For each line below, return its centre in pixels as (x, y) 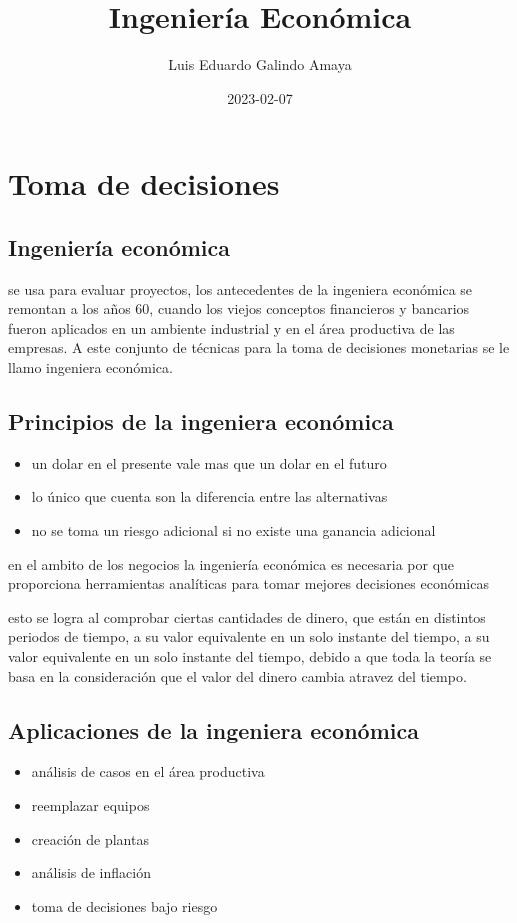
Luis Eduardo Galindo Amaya (260, 64)
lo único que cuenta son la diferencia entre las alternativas (209, 496)
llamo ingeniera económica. (90, 367)
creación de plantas (90, 838)
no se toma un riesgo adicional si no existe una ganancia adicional (233, 530)
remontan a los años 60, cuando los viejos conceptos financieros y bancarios (239, 308)
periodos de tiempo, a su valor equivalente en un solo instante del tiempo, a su (249, 636)
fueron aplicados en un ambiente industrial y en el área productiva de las (231, 327)
